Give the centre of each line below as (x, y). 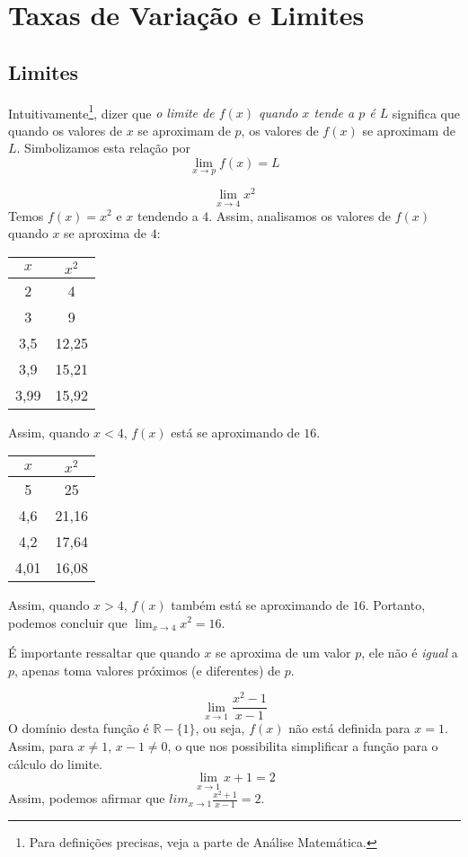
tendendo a (168, 215)
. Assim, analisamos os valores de (300, 215)
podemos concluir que (68, 622)
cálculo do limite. (55, 763)
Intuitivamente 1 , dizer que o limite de (111, 111)
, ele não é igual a (410, 653)
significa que (426, 113)
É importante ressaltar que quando (104, 653)
